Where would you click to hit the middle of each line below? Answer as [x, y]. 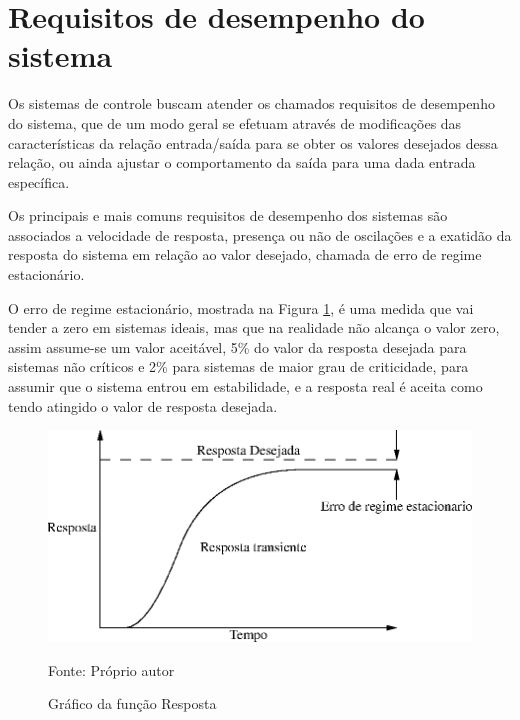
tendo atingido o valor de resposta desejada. [143, 405]
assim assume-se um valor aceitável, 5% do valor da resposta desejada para [237, 346]
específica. [39, 181]
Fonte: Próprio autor [111, 669]
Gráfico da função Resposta [132, 703]
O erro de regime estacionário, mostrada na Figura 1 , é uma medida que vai [241, 307]
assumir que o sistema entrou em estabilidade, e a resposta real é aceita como [245, 386]
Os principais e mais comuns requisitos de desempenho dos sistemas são [228, 215]
